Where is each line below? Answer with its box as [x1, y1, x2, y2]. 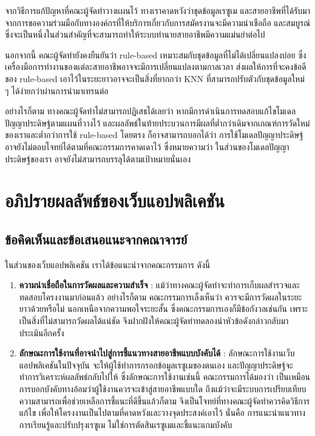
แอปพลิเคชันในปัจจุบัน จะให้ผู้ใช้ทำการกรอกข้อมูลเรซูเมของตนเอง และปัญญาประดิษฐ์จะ [19, 358, 293, 371]
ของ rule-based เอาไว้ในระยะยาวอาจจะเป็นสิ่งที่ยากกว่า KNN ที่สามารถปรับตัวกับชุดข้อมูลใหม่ [5, 72, 305, 85]
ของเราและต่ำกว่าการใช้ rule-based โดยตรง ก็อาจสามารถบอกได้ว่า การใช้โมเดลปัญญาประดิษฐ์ [5, 128, 303, 141]
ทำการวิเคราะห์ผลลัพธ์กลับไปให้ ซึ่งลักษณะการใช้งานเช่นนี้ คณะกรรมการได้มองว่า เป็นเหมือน [19, 370, 311, 383]
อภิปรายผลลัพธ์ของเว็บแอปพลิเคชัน [5, 188, 225, 213]
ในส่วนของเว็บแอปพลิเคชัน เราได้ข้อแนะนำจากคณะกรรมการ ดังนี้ [5, 258, 211, 271]
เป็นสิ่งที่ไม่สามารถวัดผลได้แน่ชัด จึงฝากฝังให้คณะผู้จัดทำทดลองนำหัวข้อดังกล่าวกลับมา [19, 314, 289, 327]
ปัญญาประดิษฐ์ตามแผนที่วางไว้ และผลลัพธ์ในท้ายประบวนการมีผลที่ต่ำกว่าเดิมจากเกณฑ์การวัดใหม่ [5, 116, 310, 129]
